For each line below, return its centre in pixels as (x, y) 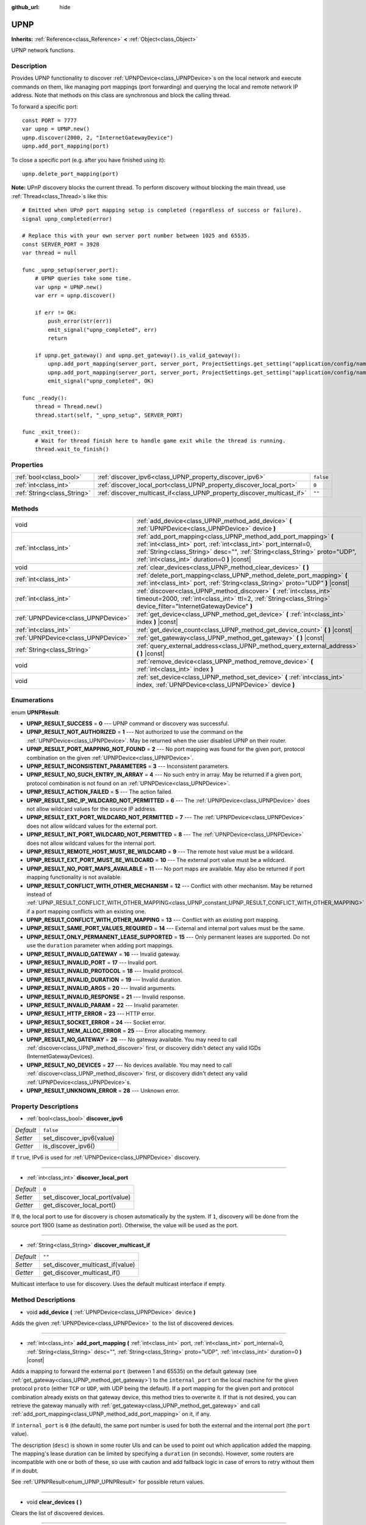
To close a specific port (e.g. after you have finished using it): (88, 160)
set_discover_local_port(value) (87, 1197)
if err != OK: (56, 312)
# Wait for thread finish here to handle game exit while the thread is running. (160, 440)
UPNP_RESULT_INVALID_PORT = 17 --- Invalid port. (92, 963)
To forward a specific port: (45, 106)
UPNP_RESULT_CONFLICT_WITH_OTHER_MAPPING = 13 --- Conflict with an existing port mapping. (153, 920)
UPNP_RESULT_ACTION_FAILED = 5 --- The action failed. (100, 792)
